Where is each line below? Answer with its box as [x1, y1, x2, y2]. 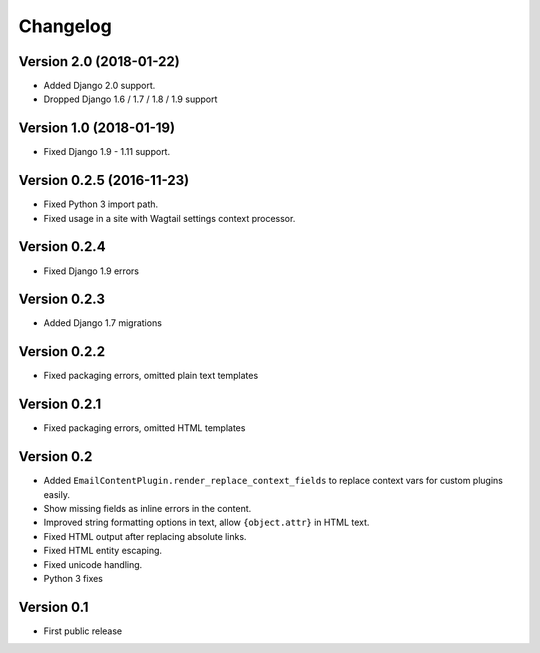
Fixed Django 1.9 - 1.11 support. [43, 146, 170, 158]
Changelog [18, 15, 112, 37]
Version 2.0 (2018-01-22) [18, 53, 180, 70]
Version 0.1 [18, 598, 89, 615]
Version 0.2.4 [18, 238, 106, 255]
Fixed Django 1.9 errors [43, 265, 140, 277]
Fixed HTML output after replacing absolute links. [43, 530, 247, 542]
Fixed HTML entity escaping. [43, 545, 163, 557]
